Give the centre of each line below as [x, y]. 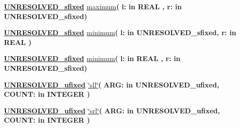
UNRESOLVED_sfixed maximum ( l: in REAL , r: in [93, 6]
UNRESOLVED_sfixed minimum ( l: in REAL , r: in [92, 58]
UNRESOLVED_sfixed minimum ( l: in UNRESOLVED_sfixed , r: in [120, 32]
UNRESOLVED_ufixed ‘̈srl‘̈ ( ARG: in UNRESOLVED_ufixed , [112, 110]
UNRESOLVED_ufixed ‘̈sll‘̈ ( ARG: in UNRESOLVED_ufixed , [112, 84]
